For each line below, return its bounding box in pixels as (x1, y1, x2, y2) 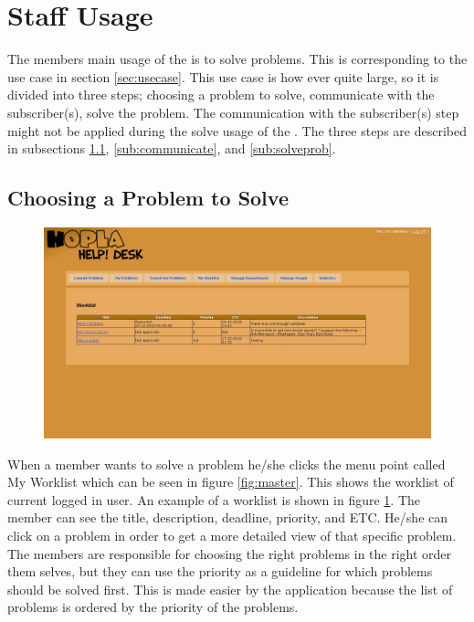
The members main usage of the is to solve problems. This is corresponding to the (7, 49, 468, 69)
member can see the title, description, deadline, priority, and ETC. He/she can (7, 508, 448, 527)
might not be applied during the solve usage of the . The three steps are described (7, 121, 467, 140)
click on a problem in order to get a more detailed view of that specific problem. (7, 525, 457, 544)
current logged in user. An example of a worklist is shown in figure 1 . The (7, 490, 420, 509)
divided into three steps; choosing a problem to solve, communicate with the (7, 85, 435, 104)
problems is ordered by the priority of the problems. (7, 597, 299, 617)
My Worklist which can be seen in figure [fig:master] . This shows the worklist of (7, 472, 454, 491)
